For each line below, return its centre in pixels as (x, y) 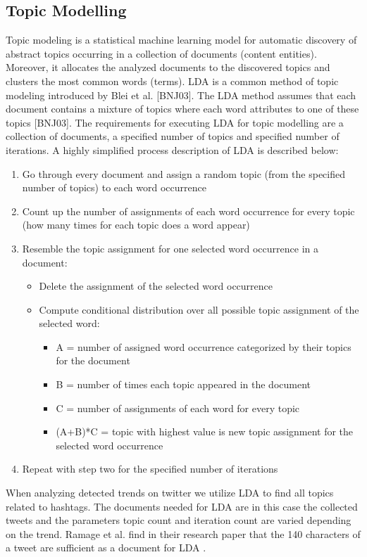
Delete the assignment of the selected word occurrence (156, 286)
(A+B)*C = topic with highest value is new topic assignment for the (205, 431)
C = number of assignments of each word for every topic (178, 408)
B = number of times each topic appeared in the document (183, 384)
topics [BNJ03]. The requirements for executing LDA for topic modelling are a (175, 122)
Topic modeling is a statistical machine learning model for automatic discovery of (181, 40)
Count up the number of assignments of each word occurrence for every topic (188, 211)
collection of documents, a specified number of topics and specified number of (173, 136)
